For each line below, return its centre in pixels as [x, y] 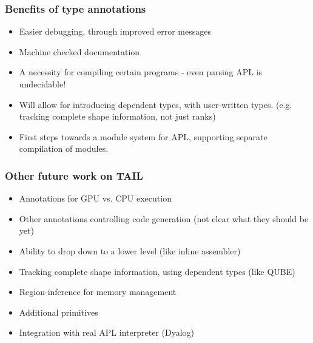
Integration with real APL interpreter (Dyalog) [106, 332]
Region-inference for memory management [98, 292]
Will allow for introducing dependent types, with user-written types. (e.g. [156, 104]
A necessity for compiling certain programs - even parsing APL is [141, 72]
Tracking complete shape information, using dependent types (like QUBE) [157, 271]
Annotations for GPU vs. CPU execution [95, 198]
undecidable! [42, 84]
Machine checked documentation [79, 51]
